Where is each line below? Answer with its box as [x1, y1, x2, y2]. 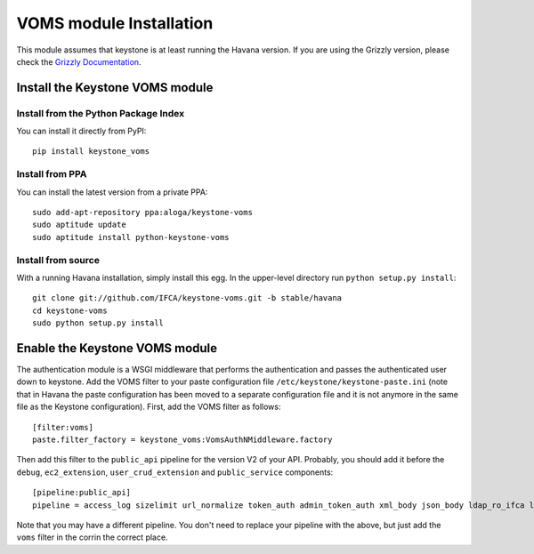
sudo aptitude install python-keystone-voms [32, 232, 231, 242]
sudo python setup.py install [32, 318, 165, 328]
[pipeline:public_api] [32, 487, 132, 498]
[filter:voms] [32, 422, 93, 432]
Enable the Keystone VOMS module [16, 341, 218, 356]
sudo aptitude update [32, 220, 126, 230]
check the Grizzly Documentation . [16, 56, 142, 67]
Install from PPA [16, 168, 87, 181]
